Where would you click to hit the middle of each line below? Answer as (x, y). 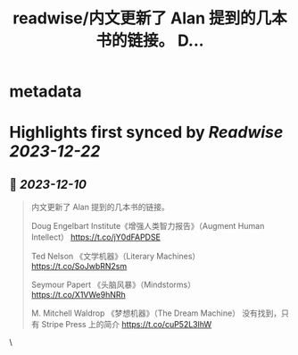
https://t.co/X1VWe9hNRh (79, 295)
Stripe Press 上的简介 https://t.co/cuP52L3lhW (127, 325)
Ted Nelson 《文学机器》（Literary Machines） (116, 257)
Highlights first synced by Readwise (146, 133)
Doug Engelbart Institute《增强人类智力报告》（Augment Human (148, 226)
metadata (46, 92)
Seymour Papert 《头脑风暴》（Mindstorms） (113, 285)
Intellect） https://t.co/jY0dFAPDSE (95, 237)
